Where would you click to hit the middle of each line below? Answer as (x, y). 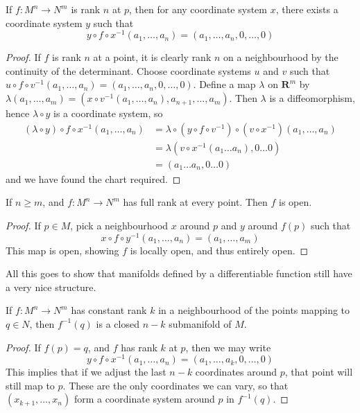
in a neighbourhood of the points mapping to (254, 310)
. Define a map (224, 84)
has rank (139, 347)
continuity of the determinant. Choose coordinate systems (128, 70)
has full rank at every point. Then (195, 202)
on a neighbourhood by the (281, 57)
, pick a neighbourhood (119, 225)
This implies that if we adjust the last (86, 372)
